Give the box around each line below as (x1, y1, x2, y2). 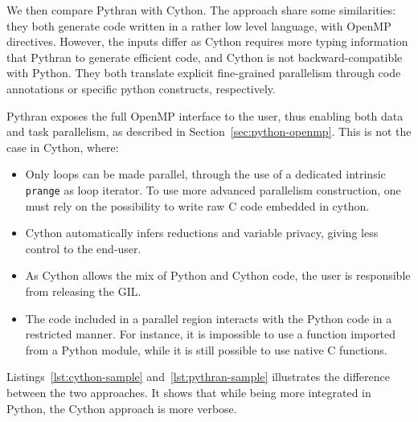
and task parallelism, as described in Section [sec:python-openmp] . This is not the (6, 123, 412, 140)
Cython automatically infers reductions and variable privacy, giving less (25, 224, 379, 241)
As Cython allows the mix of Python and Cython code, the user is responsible (25, 267, 411, 284)
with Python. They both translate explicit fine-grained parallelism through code (6, 64, 401, 81)
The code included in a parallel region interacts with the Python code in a (25, 309, 392, 326)
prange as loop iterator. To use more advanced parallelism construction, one (25, 181, 401, 198)
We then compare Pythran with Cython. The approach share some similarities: (6, 2, 396, 18)
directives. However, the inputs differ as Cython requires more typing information (6, 33, 408, 50)
